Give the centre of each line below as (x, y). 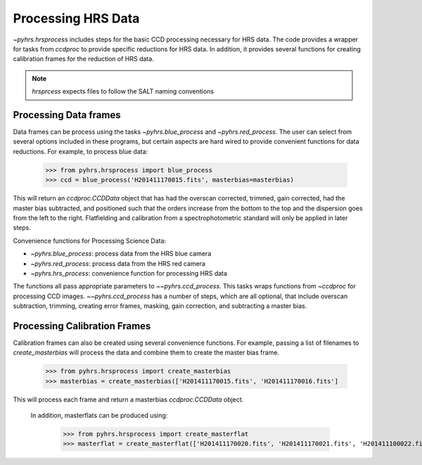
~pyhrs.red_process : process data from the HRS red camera (118, 263)
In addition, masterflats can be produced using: (99, 416)
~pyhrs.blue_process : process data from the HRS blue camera (121, 254)
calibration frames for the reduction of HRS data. (83, 59)
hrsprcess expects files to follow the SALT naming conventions (123, 91)
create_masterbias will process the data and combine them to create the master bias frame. (146, 352)
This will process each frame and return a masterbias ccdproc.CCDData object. (128, 399)
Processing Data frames (67, 115)
